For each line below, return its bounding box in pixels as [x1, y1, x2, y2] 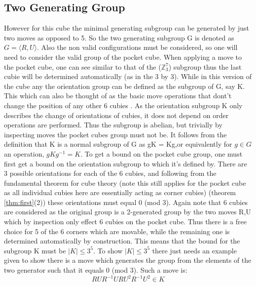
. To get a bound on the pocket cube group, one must [80, 148, 243, 159]
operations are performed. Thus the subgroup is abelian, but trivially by [4, 120, 222, 130]
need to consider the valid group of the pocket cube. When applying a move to [4, 51, 242, 62]
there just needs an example [152, 245, 237, 255]
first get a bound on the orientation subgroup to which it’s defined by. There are [4, 158, 247, 168]
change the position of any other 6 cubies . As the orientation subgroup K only [4, 100, 243, 110]
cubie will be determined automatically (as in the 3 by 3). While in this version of [4, 71, 252, 82]
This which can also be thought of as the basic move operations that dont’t [4, 90, 232, 101]
